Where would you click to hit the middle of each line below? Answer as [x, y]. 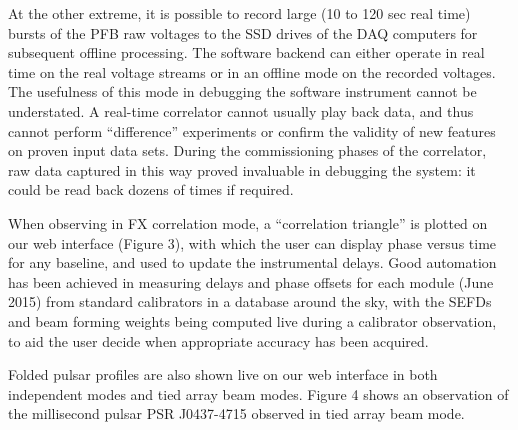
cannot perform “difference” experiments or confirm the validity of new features [252, 130]
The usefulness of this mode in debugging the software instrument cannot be [242, 91]
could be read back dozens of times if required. [151, 189]
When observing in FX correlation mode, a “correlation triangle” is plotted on [248, 222]
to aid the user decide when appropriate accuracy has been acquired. [218, 340]
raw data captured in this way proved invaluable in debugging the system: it [242, 169]
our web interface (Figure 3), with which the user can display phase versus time [252, 242]
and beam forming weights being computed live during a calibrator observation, [252, 320]
